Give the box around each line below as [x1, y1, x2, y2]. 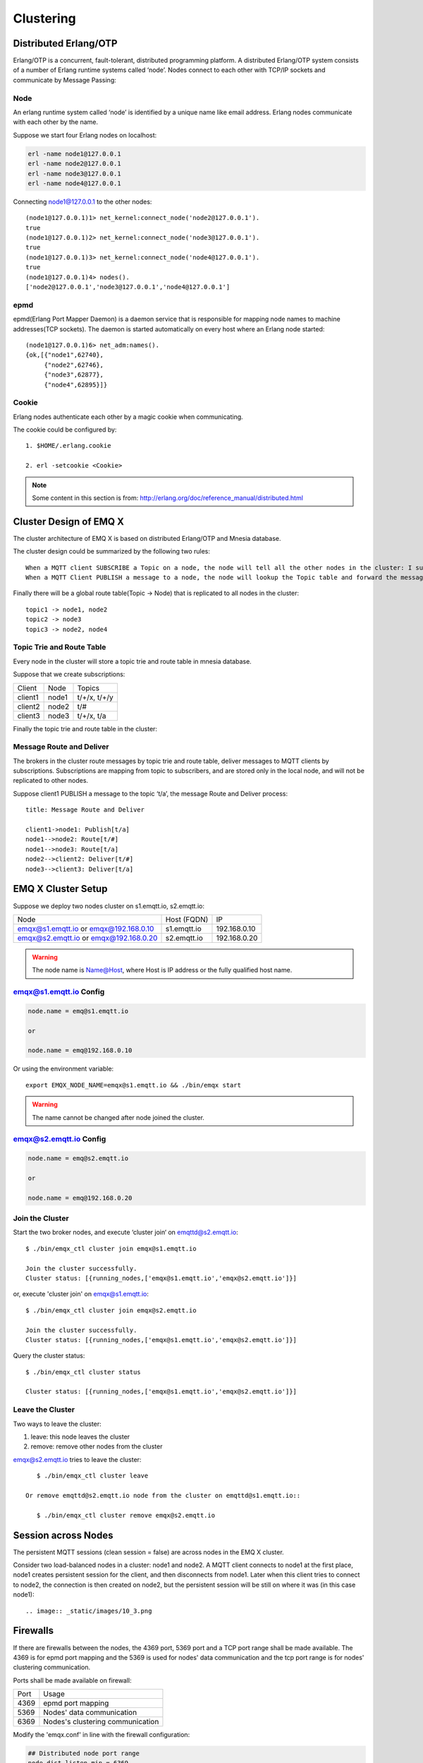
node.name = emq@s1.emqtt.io [27, 1007, 129, 1015]
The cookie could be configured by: [13, 425, 117, 434]
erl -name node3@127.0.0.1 [27, 169, 121, 178]
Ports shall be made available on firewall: [13, 1676, 132, 1685]
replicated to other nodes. [13, 776, 88, 785]
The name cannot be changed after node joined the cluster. [32, 1113, 204, 1121]
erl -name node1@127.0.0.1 [27, 150, 121, 158]
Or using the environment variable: [13, 1065, 114, 1073]
